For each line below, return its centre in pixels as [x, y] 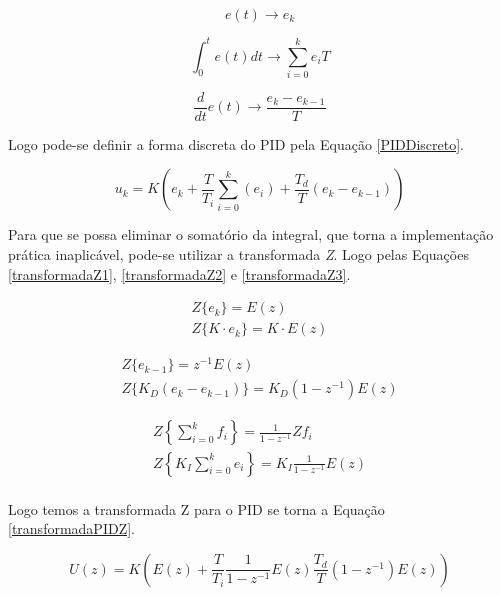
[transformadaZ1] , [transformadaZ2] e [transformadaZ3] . [179, 273]
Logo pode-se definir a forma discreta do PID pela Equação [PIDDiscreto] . [236, 143]
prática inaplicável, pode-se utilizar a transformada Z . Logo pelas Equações [238, 254]
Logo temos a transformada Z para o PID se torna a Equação [196, 508]
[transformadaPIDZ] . [71, 528]
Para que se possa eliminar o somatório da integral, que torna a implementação [251, 234]
